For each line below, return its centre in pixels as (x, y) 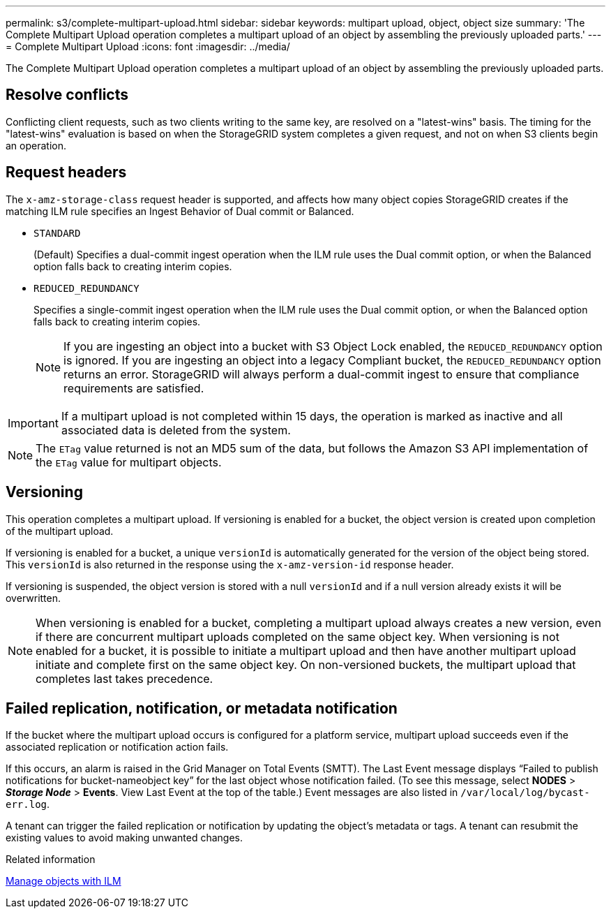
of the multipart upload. (60, 531)
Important (33, 423)
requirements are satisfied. (134, 388)
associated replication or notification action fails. (117, 747)
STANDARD (57, 233)
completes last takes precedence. (125, 678)
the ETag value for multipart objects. (129, 462)
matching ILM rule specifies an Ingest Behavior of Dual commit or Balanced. (180, 211)
